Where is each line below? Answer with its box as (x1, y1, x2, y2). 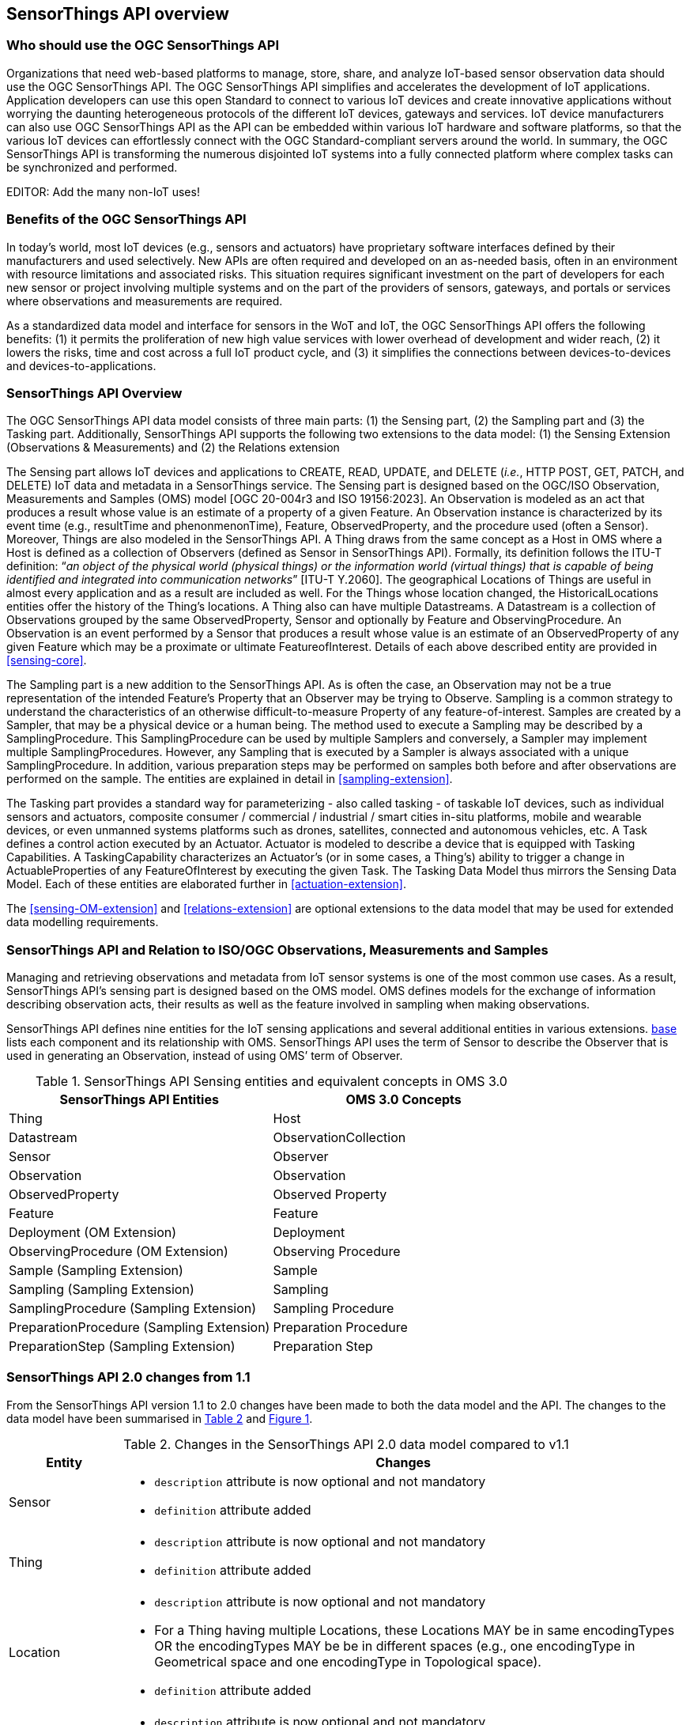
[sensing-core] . (6, 653, 87, 668)
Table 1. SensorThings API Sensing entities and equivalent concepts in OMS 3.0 (36, 1073, 507, 1090)
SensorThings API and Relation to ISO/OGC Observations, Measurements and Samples (6, 941, 549, 958)
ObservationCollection (273, 1129, 406, 1146)
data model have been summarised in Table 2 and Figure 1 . (6, 1411, 313, 1425)
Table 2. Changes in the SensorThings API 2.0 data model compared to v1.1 (123, 1436, 569, 1452)
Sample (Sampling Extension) (9, 1262, 183, 1279)
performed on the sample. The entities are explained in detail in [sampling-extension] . (6, 772, 453, 786)
